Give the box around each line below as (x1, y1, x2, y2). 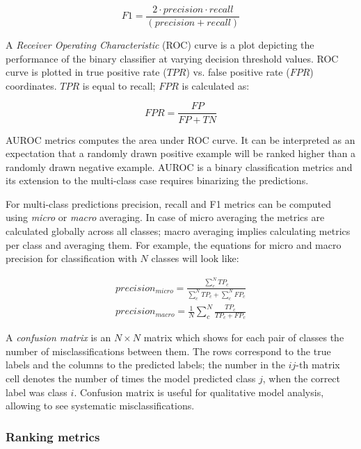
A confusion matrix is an (6, 330, 111, 345)
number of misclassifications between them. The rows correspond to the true (6, 343, 331, 358)
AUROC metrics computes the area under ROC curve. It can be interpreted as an (6, 132, 355, 147)
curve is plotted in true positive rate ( (6, 65, 167, 79)
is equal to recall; (82, 78, 156, 92)
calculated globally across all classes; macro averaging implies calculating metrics (6, 224, 351, 238)
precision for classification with (6, 251, 137, 266)
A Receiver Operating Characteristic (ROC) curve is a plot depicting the (6, 38, 314, 52)
